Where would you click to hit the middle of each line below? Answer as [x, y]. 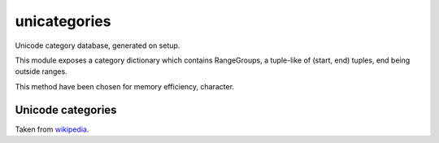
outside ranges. [41, 71]
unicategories [63, 21]
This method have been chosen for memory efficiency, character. [125, 86]
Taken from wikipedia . [52, 129]
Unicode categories [66, 110]
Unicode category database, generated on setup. [98, 45]
